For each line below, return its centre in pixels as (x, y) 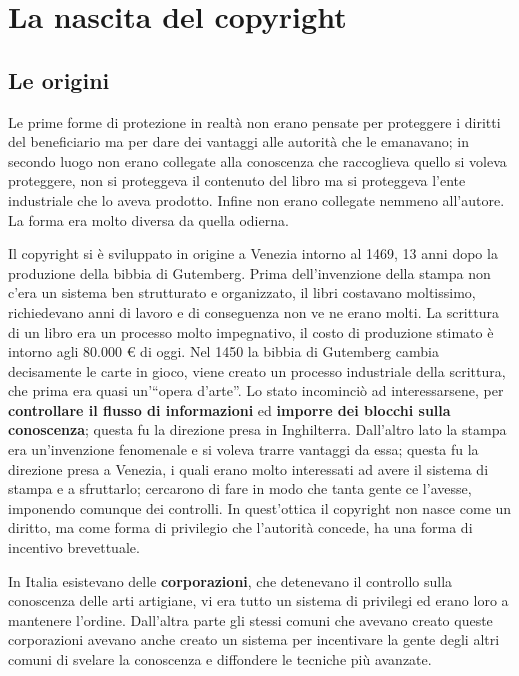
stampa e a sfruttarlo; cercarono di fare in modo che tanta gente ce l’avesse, (240, 488)
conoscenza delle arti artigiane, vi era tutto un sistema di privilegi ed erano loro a (258, 600)
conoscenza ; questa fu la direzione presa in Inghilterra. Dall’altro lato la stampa (257, 429)
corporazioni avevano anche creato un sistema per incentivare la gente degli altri (254, 639)
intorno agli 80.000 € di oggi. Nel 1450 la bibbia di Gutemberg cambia (223, 351)
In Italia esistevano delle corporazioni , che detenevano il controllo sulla (230, 580)
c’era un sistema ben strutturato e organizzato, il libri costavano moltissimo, (242, 292)
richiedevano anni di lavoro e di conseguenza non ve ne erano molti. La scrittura (253, 311)
